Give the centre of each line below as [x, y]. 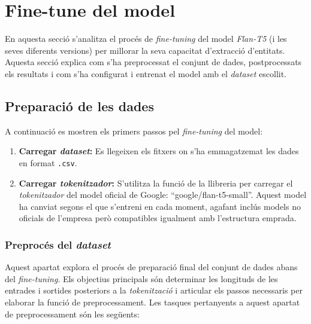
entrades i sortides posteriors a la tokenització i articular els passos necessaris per [154, 290]
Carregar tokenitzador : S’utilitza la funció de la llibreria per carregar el [156, 183]
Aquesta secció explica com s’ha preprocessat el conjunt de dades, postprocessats [153, 62]
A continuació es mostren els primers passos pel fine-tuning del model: [134, 131]
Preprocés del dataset [58, 244]
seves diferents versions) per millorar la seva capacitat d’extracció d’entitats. [145, 50]
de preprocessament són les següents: [72, 314]
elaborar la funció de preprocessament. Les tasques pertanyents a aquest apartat [153, 302]
